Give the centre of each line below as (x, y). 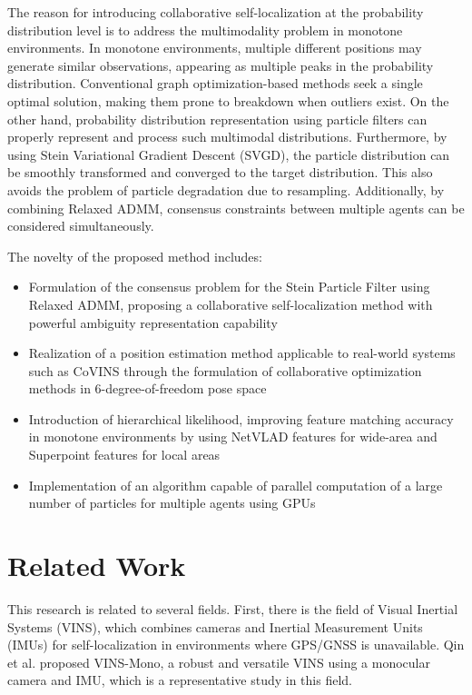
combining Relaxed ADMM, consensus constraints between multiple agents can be (236, 208)
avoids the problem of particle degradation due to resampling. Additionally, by (226, 189)
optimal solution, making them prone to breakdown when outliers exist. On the (228, 100)
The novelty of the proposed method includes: (135, 256)
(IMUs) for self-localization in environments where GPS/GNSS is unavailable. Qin (236, 645)
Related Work (97, 566)
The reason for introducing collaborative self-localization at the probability (216, 12)
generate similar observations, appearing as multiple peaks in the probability (221, 65)
